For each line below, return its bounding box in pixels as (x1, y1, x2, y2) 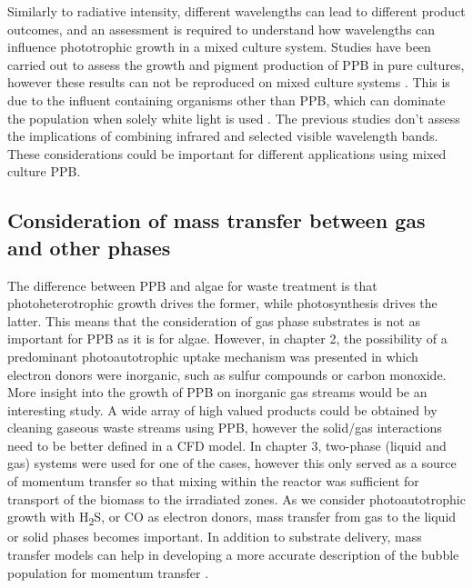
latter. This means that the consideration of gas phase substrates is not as (7, 311, 420, 330)
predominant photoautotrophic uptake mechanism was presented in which (7, 346, 418, 365)
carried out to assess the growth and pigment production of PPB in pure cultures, (7, 55, 465, 74)
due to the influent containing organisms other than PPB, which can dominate (7, 90, 446, 109)
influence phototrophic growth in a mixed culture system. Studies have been (7, 37, 431, 56)
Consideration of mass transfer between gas (7, 206, 426, 234)
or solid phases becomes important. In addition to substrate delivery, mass (7, 527, 422, 546)
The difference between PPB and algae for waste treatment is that (7, 275, 377, 294)
